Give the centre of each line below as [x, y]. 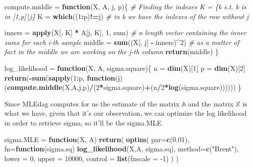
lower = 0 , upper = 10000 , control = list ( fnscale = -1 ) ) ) [92, 158]
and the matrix [211, 103]
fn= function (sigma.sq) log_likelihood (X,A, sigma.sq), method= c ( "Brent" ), [122, 149]
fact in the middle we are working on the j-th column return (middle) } [112, 52]
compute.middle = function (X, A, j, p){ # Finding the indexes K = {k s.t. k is [126, 6]
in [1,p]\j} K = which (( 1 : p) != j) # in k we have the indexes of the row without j [126, 16]
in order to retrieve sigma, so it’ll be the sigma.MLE [83, 122]
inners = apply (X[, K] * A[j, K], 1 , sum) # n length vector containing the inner [126, 32]
